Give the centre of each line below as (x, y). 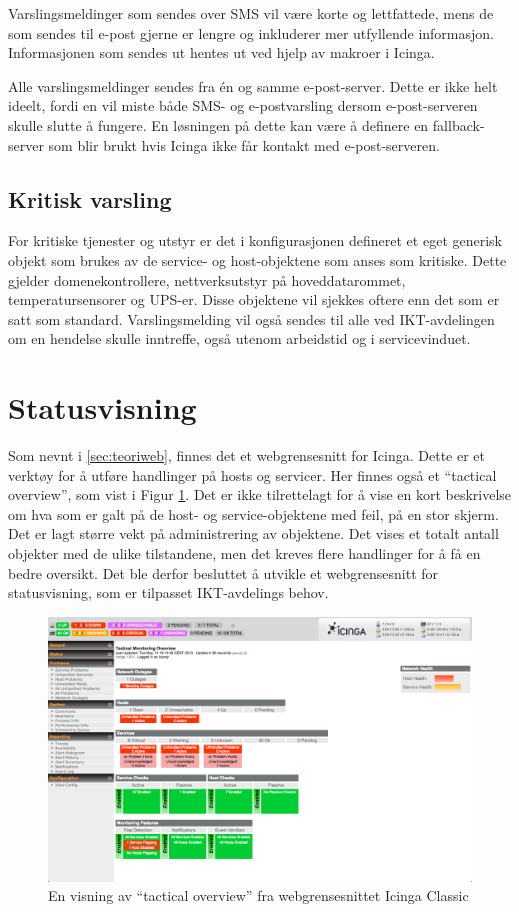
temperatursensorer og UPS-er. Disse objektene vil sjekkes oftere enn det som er (254, 299)
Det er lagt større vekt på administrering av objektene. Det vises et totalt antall (253, 533)
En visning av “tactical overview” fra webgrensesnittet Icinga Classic (258, 895)
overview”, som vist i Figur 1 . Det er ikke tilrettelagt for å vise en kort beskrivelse (260, 494)
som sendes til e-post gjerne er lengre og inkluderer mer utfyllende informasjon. (251, 32)
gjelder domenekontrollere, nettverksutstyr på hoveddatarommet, (207, 279)
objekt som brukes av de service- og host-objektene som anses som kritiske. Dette (257, 259)
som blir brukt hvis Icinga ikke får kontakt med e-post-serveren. (244, 144)
